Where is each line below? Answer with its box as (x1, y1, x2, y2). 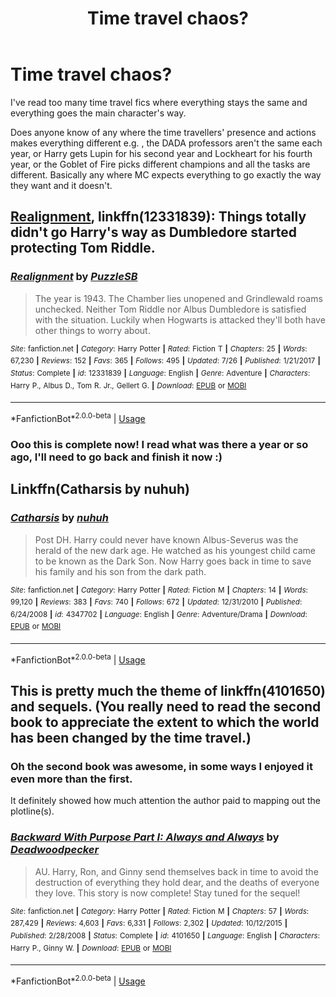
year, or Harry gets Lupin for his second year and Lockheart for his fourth (10, 147, 313, 159)
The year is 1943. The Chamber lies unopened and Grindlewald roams (34, 292, 323, 304)
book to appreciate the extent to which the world (10, 714, 320, 731)
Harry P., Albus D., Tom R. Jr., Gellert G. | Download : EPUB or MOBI (10, 380, 247, 391)
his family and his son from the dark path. (34, 565, 207, 577)
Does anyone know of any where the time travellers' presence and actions (10, 126, 317, 138)
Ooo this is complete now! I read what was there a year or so (10, 437, 309, 451)
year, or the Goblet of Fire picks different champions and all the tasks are (10, 158, 311, 170)
